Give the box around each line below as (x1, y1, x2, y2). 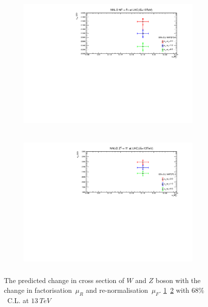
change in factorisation (4, 284, 72, 295)
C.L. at (7, 295, 29, 305)
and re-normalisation (85, 284, 148, 295)
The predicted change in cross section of (4, 275, 125, 285)
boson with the (156, 275, 201, 285)
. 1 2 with (159, 284, 189, 295)
